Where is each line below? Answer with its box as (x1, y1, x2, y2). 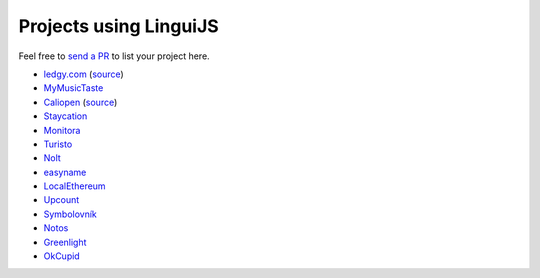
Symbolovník (43, 208, 97, 220)
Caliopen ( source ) (43, 96, 118, 108)
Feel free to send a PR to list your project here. (18, 50, 210, 62)
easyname (43, 166, 87, 178)
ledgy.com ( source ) (43, 68, 124, 80)
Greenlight (43, 236, 87, 248)
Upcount (43, 194, 80, 206)
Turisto (43, 138, 73, 150)
